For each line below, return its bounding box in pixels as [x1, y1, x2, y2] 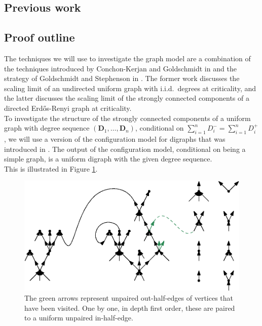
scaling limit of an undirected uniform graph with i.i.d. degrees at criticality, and [4, 83, 256, 93]
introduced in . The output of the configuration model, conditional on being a [4, 143, 246, 154]
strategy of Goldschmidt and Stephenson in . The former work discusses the [4, 73, 240, 84]
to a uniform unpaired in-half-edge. [24, 312, 133, 323]
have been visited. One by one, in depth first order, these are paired [24, 302, 235, 313]
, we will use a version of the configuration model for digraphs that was [4, 133, 226, 144]
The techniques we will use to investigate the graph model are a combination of [4, 53, 251, 63]
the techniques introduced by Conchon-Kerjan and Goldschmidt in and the [4, 63, 237, 73]
